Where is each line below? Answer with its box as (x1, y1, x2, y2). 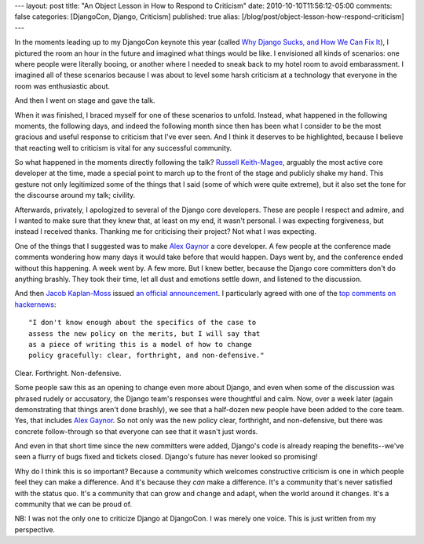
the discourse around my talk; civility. (14, 191, 136, 200)
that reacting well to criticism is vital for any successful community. (14, 143, 232, 152)
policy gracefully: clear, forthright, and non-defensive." (28, 351, 265, 360)
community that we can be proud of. (14, 499, 133, 509)
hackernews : (14, 299, 57, 309)
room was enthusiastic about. (14, 81, 110, 90)
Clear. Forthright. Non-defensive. (14, 368, 122, 378)
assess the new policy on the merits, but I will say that (28, 329, 261, 338)
